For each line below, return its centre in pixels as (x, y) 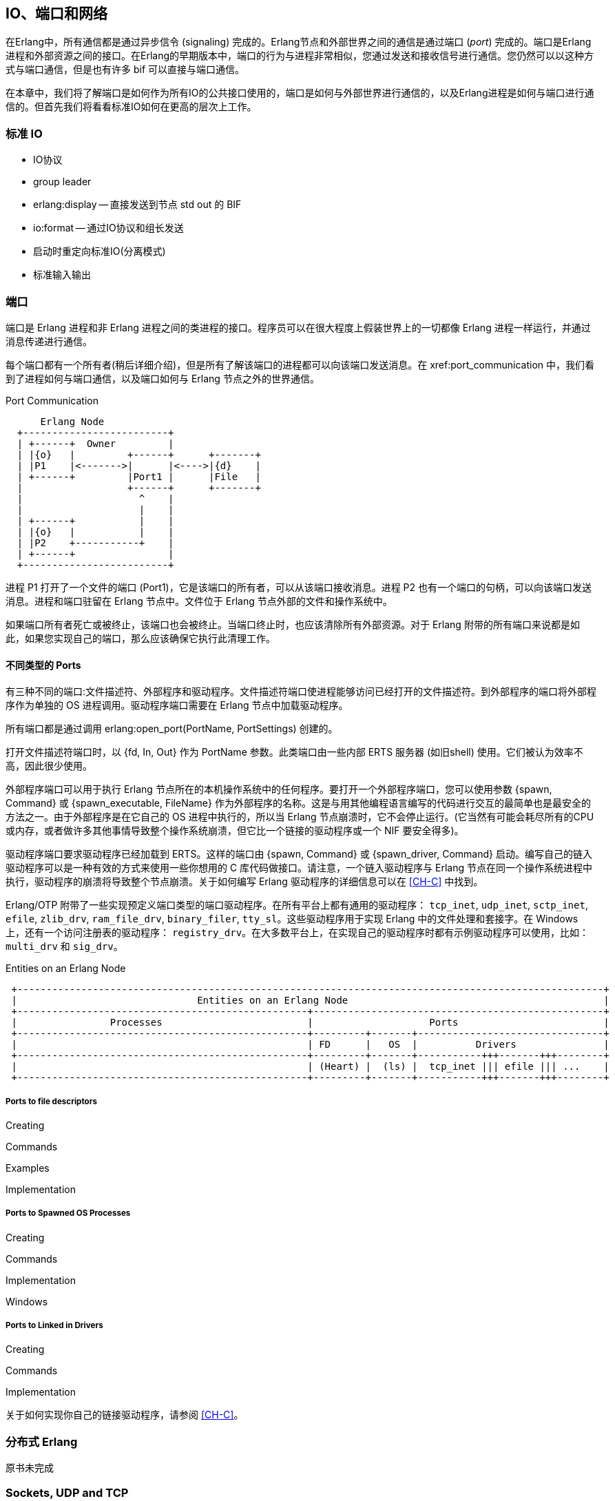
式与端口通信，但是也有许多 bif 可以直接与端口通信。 (125, 70)
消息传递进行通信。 (49, 341)
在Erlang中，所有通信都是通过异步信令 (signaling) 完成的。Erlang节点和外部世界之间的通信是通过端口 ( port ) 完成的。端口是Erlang (299, 42)
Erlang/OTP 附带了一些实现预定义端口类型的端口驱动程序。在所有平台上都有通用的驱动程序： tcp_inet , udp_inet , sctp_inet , (297, 905)
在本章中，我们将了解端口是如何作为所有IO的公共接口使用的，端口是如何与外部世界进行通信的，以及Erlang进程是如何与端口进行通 (300, 93)
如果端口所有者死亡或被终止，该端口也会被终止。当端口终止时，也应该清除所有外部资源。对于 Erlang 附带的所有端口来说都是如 (293, 624)
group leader (62, 182)
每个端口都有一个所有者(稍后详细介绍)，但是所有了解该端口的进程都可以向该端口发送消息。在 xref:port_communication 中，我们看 (300, 364)
